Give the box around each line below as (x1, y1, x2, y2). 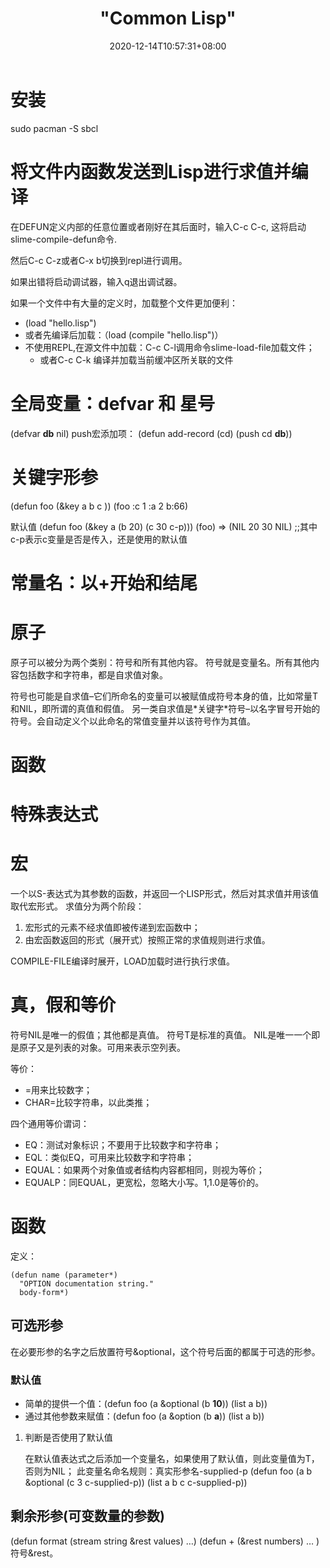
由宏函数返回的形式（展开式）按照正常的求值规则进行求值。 (24, 933, 271, 946)
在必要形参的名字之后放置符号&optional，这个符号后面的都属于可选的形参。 (10, 1345, 321, 1357)
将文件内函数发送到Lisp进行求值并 (10, 160, 292, 183)
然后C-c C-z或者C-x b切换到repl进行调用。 (10, 254, 188, 266)
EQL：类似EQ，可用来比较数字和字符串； (24, 1151, 195, 1163)
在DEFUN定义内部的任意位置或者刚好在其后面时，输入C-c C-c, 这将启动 (10, 220, 307, 232)
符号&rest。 (10, 1547, 59, 1559)
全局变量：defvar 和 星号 (10, 392, 215, 415)
